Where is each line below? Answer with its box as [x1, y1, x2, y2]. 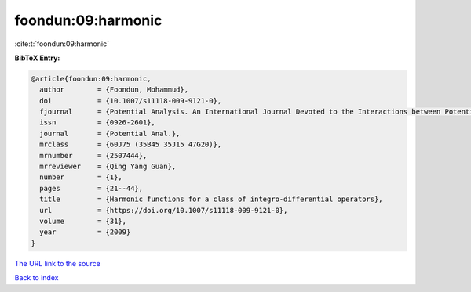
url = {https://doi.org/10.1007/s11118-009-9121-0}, [39, 206, 288, 214]
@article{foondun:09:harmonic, [31, 74, 152, 83]
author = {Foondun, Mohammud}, [39, 85, 188, 94]
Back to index [14, 273, 59, 283]
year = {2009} [39, 228, 131, 236]
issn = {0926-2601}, [39, 118, 156, 127]
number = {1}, [39, 173, 123, 182]
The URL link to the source [14, 258, 101, 268]
